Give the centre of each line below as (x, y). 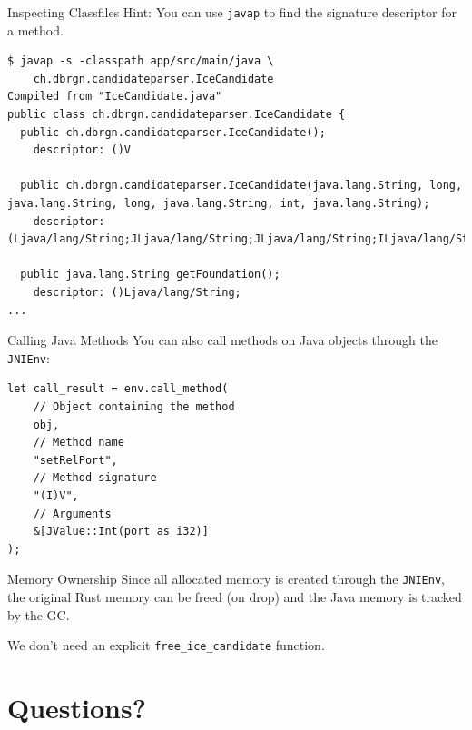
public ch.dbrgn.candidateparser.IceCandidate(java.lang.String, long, (241, 186)
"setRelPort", (75, 460)
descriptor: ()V (82, 150)
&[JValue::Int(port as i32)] (121, 532)
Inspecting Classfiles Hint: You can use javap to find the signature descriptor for (232, 12)
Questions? (77, 708)
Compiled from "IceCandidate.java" (115, 97)
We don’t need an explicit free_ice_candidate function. (166, 645)
